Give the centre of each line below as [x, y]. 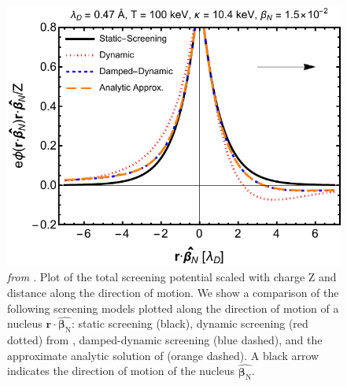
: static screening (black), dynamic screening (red [190, 323]
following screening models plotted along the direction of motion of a [173, 308]
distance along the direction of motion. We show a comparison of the [173, 292]
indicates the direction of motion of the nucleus [121, 371]
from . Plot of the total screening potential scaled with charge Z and [172, 277]
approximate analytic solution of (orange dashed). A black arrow [163, 355]
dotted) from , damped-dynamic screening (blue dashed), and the [165, 340]
